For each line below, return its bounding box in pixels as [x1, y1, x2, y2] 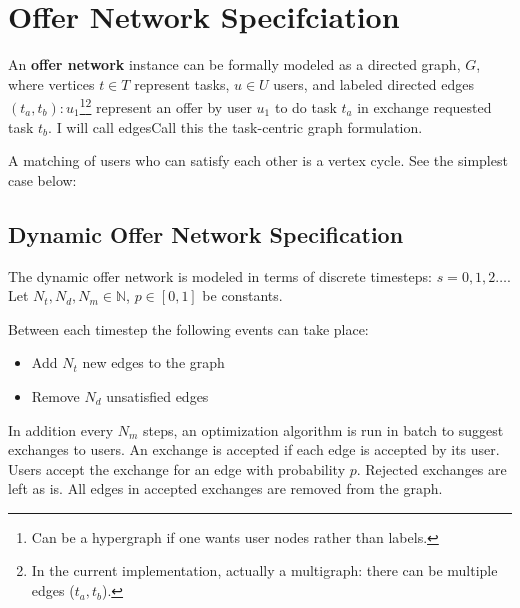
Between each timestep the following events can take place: [8, 318, 369, 339]
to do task [274, 96, 337, 117]
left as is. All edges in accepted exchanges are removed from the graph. [8, 478, 443, 499]
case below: [8, 169, 77, 190]
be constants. [202, 285, 283, 306]
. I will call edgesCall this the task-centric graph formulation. [48, 116, 423, 137]
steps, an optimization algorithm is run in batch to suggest [143, 419, 504, 440]
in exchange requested [357, 96, 492, 117]
